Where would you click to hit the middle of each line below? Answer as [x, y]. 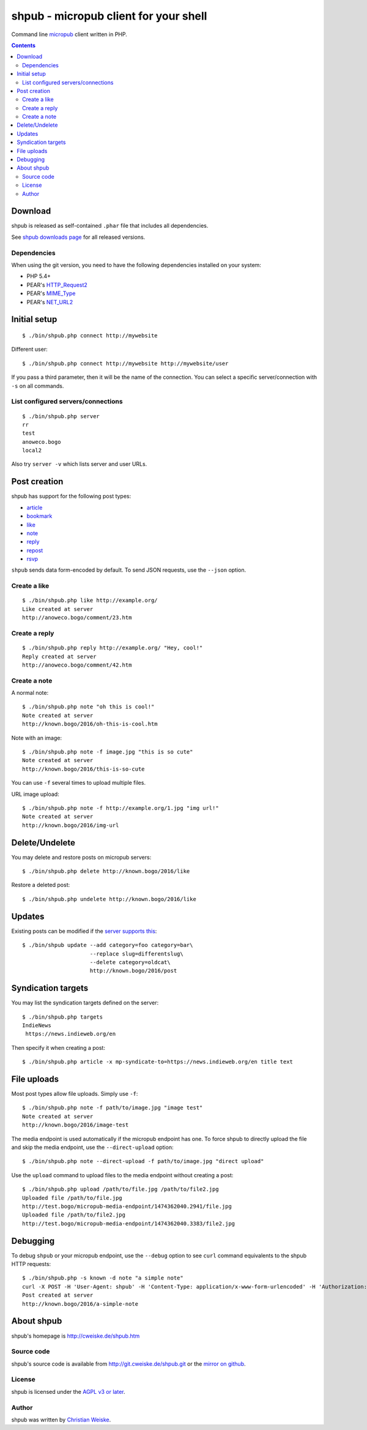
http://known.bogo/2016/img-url [71, 825]
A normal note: [30, 693]
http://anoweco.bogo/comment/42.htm [77, 665]
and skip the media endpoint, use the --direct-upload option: [92, 1147]
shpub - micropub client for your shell [109, 16]
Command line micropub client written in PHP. [69, 34]
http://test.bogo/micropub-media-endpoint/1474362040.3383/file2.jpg [129, 1223]
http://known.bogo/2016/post [133, 971]
